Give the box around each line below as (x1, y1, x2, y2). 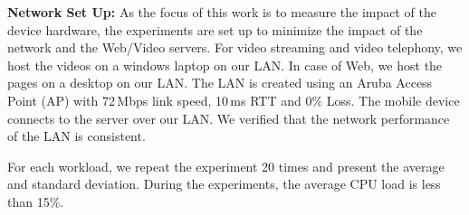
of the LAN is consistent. (7, 126, 146, 145)
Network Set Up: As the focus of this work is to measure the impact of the (7, 3, 436, 21)
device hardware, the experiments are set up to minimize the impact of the (7, 20, 423, 39)
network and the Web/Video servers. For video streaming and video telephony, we (7, 38, 463, 57)
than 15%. (7, 192, 64, 210)
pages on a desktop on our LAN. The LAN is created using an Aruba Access (7, 73, 433, 92)
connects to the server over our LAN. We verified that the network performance (7, 108, 450, 127)
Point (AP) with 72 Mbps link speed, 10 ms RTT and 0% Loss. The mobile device (7, 90, 460, 109)
